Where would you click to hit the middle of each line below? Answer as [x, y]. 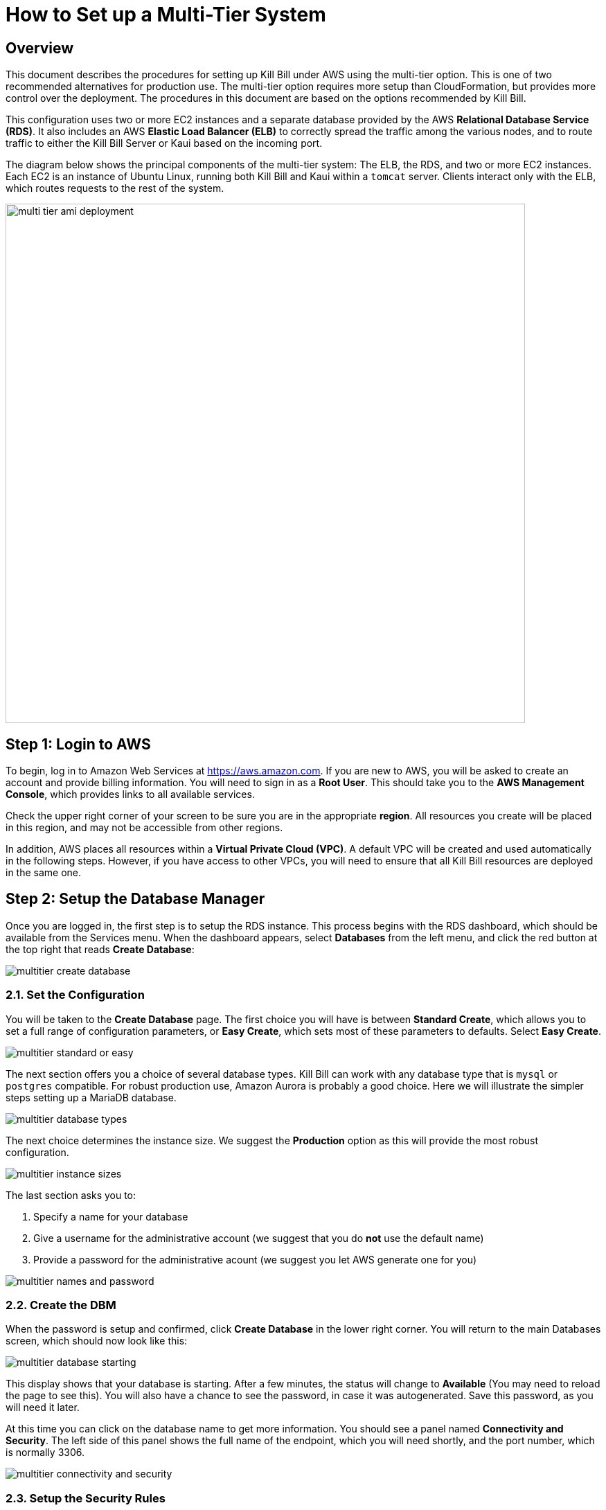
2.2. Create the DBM [61, 1305]
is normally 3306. [45, 1453]
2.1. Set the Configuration [75, 995]
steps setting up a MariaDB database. [91, 1097]
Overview [40, 48]
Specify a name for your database [111, 1216]
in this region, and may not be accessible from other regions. [144, 828]
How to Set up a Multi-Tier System [166, 15]
